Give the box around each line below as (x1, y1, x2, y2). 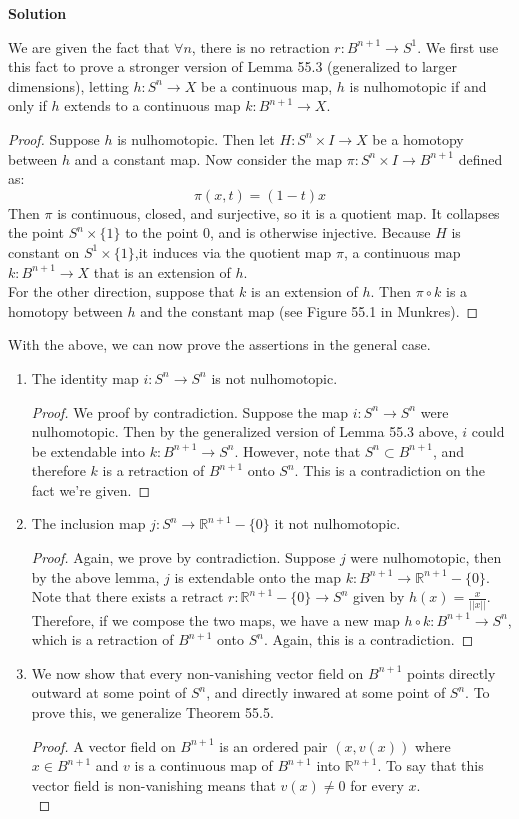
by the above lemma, (31, 566, 160, 587)
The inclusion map (31, 513, 146, 534)
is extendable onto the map (174, 566, 341, 587)
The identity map (31, 367, 139, 388)
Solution (8, 3, 67, 23)
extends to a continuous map (64, 95, 241, 116)
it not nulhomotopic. (274, 513, 401, 534)
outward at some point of (31, 682, 187, 703)
